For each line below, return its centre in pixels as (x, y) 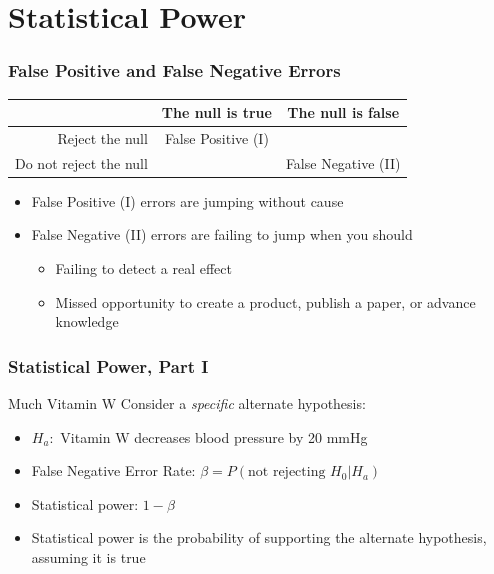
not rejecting (287, 472)
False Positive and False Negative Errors (174, 70)
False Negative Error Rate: (113, 470)
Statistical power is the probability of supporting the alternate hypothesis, (259, 537)
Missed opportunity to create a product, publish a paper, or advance (265, 301)
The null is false (343, 112)
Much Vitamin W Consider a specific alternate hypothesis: (187, 403)
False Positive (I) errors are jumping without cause (187, 200)
